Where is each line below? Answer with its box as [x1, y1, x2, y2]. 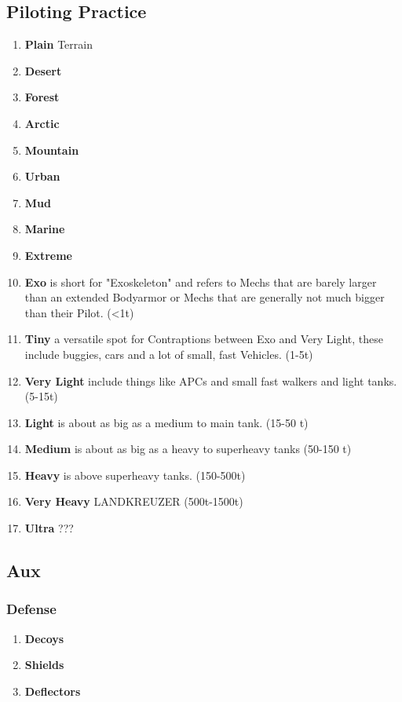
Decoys [24, 630, 64, 646]
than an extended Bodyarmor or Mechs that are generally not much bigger [24, 289, 385, 305]
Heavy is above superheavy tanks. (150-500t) [24, 466, 246, 483]
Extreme [24, 247, 72, 263]
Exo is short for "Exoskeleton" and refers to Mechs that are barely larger [24, 273, 377, 290]
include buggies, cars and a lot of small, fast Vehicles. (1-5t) [24, 346, 313, 362]
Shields [24, 656, 64, 673]
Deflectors [24, 682, 81, 699]
